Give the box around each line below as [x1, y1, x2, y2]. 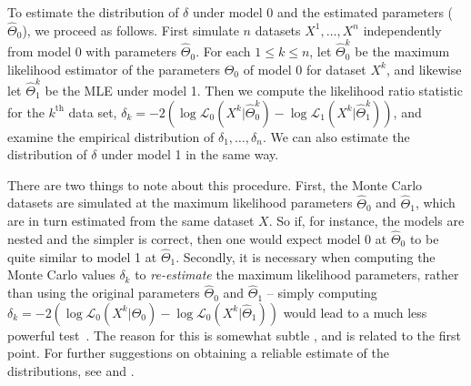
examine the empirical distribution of [7, 127, 215, 146]
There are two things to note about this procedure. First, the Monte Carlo [7, 175, 423, 194]
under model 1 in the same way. [101, 145, 279, 164]
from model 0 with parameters [7, 42, 177, 61]
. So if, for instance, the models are [268, 211, 465, 230]
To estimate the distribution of [7, 3, 179, 21]
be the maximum [355, 42, 450, 61]
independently [363, 20, 442, 39]
